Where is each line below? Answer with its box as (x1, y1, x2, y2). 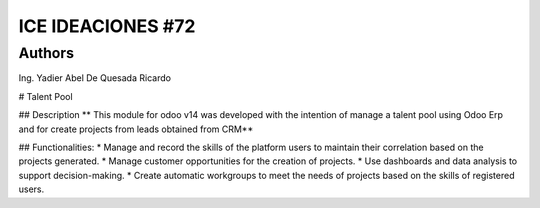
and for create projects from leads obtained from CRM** (18, 123, 254, 135)
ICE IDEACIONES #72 (18, 15, 196, 37)
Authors (18, 44, 75, 62)
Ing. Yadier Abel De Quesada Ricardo (18, 72, 172, 84)
